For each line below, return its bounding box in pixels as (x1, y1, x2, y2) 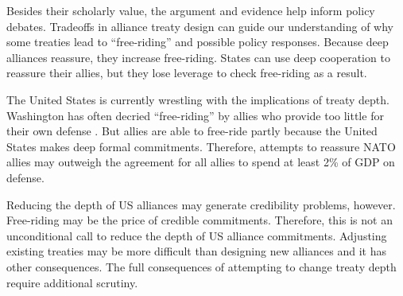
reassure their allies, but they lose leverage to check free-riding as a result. (6, 64, 367, 81)
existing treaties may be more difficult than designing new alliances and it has (6, 243, 387, 259)
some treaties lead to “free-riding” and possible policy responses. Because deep (6, 33, 389, 50)
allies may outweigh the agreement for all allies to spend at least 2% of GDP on (6, 154, 395, 170)
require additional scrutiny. (6, 274, 138, 290)
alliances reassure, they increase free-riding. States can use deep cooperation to (6, 49, 390, 65)
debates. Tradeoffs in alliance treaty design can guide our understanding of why (6, 18, 393, 34)
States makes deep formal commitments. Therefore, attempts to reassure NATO (6, 138, 396, 154)
